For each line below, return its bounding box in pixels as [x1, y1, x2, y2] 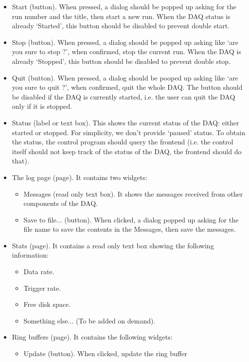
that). [12, 156, 29, 166]
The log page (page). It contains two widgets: [12, 172, 147, 182]
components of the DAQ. [23, 198, 98, 208]
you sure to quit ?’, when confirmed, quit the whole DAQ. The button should [12, 82, 243, 92]
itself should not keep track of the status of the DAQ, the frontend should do [12, 146, 242, 156]
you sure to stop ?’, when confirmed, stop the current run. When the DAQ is [12, 46, 241, 57]
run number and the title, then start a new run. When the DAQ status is [12, 11, 231, 21]
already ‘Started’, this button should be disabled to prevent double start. [12, 20, 230, 31]
